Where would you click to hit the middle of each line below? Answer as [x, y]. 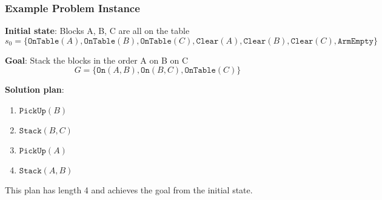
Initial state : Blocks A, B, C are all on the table [97, 31]
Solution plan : [35, 89]
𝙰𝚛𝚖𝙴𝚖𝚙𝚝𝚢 [356, 41]
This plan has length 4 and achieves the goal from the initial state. [129, 190]
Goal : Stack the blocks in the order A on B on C [97, 60]
